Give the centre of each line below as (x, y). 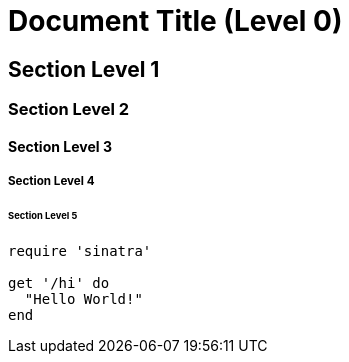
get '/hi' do (59, 282)
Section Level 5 (43, 216)
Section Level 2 (69, 109)
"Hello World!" (83, 298)
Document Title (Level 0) (175, 21)
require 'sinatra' (80, 250)
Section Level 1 (84, 69)
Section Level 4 (51, 181)
